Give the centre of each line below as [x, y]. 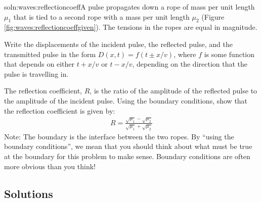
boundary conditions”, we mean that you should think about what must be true [128, 146]
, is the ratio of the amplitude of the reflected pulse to [173, 91]
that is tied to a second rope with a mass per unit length [101, 16]
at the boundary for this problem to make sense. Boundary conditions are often [127, 156]
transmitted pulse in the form [50, 54]
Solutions [29, 193]
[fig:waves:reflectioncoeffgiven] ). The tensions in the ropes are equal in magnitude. [131, 27]
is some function [229, 54]
